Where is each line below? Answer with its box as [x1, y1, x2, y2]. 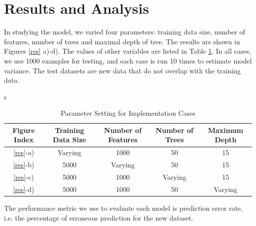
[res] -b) [13, 160, 34, 170]
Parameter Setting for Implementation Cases [61, 108, 195, 118]
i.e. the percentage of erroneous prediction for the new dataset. [4, 212, 193, 223]
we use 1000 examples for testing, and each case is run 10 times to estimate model [4, 55, 252, 65]
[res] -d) [13, 184, 34, 194]
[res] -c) [13, 172, 34, 182]
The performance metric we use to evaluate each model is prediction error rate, [4, 202, 243, 213]
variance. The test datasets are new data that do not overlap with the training [4, 65, 241, 75]
